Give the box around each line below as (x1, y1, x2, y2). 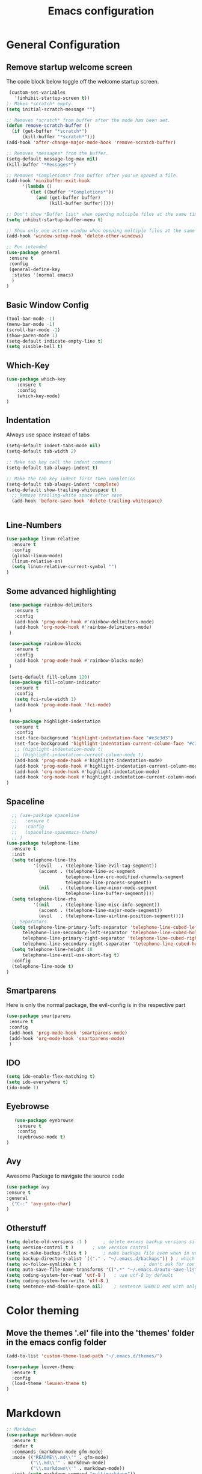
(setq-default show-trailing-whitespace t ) (6, 487, 117, 493)
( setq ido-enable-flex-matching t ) (6, 1074, 96, 1080)
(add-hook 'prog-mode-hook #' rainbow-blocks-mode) (14, 657, 144, 664)
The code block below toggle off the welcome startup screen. (6, 78, 159, 85)
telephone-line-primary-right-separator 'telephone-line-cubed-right (22, 935, 200, 941)
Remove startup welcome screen (6, 62, 132, 72)
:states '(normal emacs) (11, 272, 74, 278)
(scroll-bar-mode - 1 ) (6, 326, 61, 333)
